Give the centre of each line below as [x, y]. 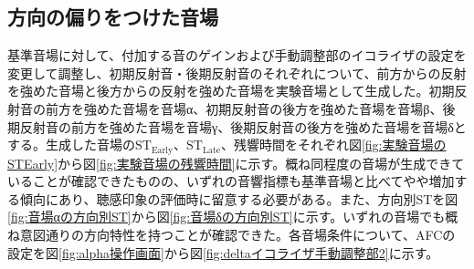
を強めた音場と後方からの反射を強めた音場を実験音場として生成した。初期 [231, 91]
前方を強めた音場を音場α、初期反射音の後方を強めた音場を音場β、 [244, 108]
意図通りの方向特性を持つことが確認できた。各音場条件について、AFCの [237, 234]
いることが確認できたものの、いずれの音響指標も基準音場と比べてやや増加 [231, 181]
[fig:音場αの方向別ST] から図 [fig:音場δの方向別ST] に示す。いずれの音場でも [226, 217]
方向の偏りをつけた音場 [113, 17]
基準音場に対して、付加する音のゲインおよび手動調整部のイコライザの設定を [237, 55]
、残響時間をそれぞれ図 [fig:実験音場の [333, 145]
